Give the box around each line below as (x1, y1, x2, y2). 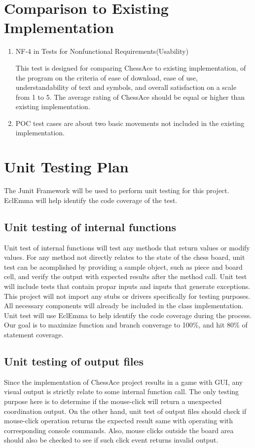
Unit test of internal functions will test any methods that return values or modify (4, 242, 250, 252)
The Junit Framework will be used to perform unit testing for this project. (4, 185, 229, 196)
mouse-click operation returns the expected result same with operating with (4, 415, 233, 426)
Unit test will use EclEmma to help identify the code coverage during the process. (4, 310, 252, 320)
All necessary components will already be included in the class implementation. (4, 300, 244, 311)
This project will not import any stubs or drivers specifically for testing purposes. (4, 290, 251, 301)
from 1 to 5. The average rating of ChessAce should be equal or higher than (15, 91, 245, 102)
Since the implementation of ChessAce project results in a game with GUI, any (4, 376, 243, 387)
